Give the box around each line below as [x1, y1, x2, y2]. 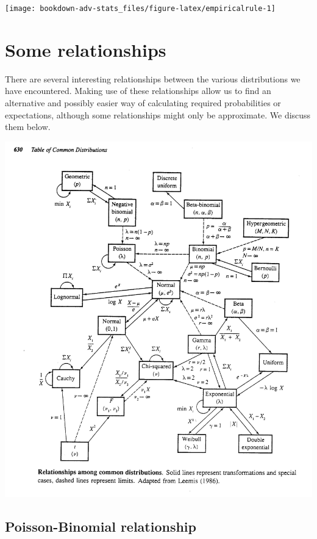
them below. [5, 120, 51, 133]
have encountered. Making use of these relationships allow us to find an [5, 84, 271, 97]
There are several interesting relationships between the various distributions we [5, 72, 301, 85]
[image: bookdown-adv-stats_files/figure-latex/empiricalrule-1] [5, 4, 276, 13]
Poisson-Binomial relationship [5, 517, 196, 536]
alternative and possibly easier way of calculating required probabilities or [5, 96, 281, 109]
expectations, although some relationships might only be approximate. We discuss [5, 108, 311, 121]
